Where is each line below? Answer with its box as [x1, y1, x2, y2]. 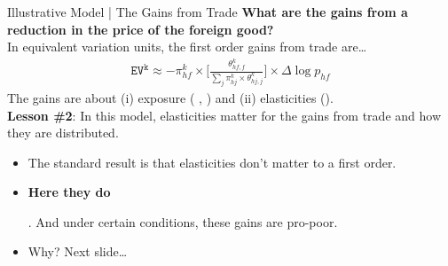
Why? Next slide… [28, 242, 128, 261]
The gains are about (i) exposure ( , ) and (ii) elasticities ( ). [7, 88, 334, 106]
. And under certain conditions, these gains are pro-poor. [28, 212, 338, 231]
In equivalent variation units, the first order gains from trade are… [7, 37, 367, 56]
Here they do [28, 183, 111, 201]
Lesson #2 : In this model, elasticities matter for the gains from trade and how [7, 106, 442, 124]
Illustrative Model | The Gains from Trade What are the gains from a [7, 3, 408, 20]
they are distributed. [7, 123, 119, 142]
